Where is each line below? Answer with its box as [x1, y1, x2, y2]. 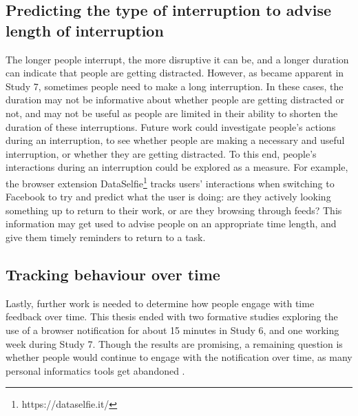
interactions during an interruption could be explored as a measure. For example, [6, 160, 348, 174]
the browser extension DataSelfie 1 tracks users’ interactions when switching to [6, 174, 335, 190]
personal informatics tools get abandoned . [6, 363, 185, 377]
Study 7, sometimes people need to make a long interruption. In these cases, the [6, 79, 344, 93]
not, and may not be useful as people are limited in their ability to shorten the [6, 105, 338, 120]
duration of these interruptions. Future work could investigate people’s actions [6, 119, 336, 134]
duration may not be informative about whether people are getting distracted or [6, 92, 344, 107]
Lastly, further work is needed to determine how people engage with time [6, 295, 315, 310]
